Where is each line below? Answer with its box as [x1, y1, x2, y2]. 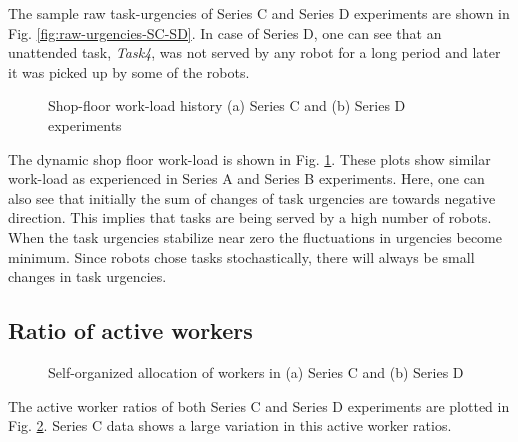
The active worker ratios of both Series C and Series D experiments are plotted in [8, 395, 510, 416]
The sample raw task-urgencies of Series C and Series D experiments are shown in [8, 3, 510, 23]
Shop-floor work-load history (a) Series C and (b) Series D [48, 95, 406, 116]
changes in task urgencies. [8, 266, 167, 287]
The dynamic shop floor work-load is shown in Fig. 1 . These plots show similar [8, 148, 491, 169]
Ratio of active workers [8, 315, 253, 346]
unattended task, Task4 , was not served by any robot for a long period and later [8, 42, 501, 63]
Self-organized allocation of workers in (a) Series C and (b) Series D [48, 361, 464, 382]
